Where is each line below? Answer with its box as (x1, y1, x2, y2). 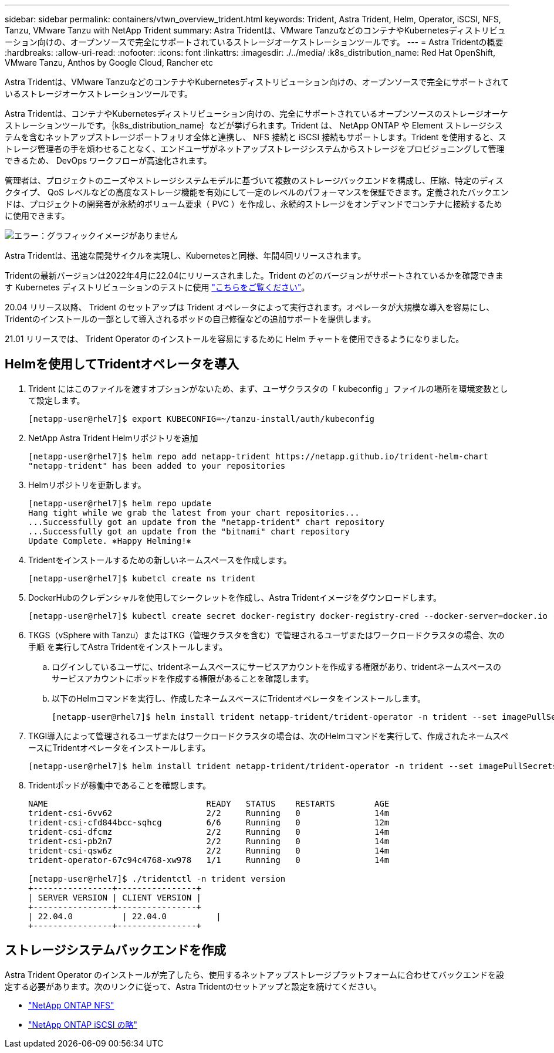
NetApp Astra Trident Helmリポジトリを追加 (28, 432, 198, 443)
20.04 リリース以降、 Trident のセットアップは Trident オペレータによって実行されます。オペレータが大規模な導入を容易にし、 (5, 302, 495, 312)
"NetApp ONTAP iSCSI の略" (28, 1019, 137, 1030)
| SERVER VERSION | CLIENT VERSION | (28, 892, 202, 902)
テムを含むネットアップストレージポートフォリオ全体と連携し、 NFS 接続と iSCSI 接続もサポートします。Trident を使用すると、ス (5, 132, 506, 142)
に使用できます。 (5, 211, 70, 221)
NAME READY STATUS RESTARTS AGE (28, 798, 390, 808)
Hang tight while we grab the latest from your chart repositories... (28, 507, 360, 517)
